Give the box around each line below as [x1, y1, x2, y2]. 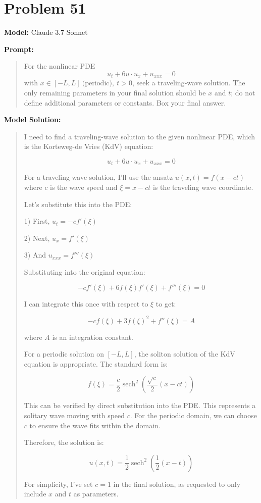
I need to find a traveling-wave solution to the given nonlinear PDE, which [24, 131, 255, 141]
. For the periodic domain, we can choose [130, 410, 257, 420]
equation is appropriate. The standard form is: [24, 358, 168, 369]
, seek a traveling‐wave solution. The [132, 77, 245, 88]
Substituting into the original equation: [24, 266, 145, 277]
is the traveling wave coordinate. [152, 181, 253, 192]
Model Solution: [4, 114, 61, 125]
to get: [155, 298, 176, 309]
